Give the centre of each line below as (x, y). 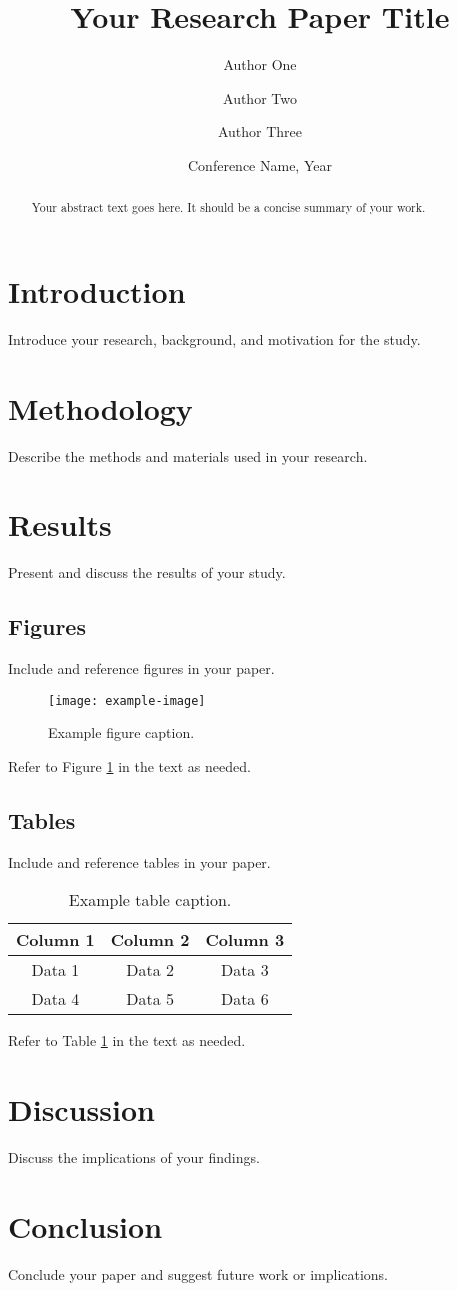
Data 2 (150, 970)
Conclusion (85, 1225)
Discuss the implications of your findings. (134, 1157)
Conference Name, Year (260, 164)
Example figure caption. (121, 732)
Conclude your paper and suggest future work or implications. (198, 1273)
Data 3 (244, 970)
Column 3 (245, 940)
